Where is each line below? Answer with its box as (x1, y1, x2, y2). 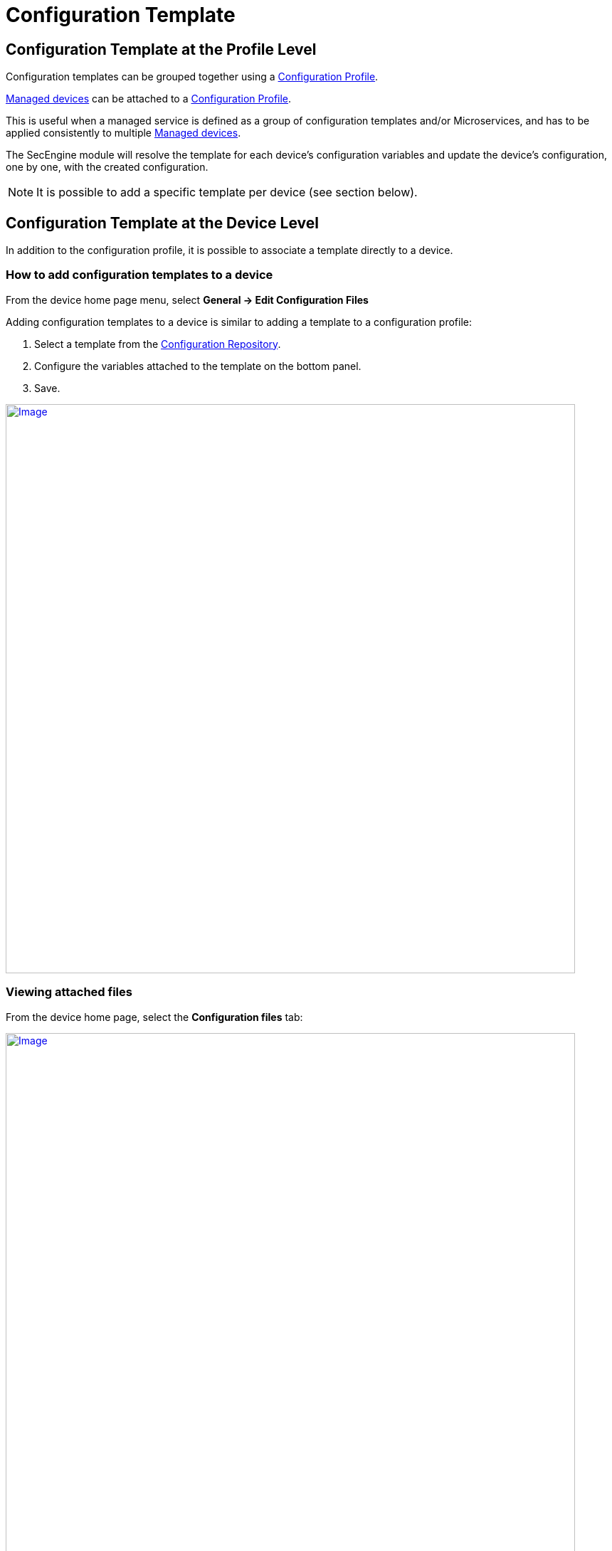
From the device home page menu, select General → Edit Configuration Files (6, 293, 369, 306)
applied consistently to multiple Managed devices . (6, 127, 241, 139)
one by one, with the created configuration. (6, 161, 209, 174)
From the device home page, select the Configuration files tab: (6, 1010, 303, 1023)
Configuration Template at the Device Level (6, 213, 319, 232)
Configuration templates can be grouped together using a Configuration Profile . (6, 70, 379, 83)
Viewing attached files (6, 985, 132, 1000)
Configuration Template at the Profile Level (6, 40, 317, 58)
